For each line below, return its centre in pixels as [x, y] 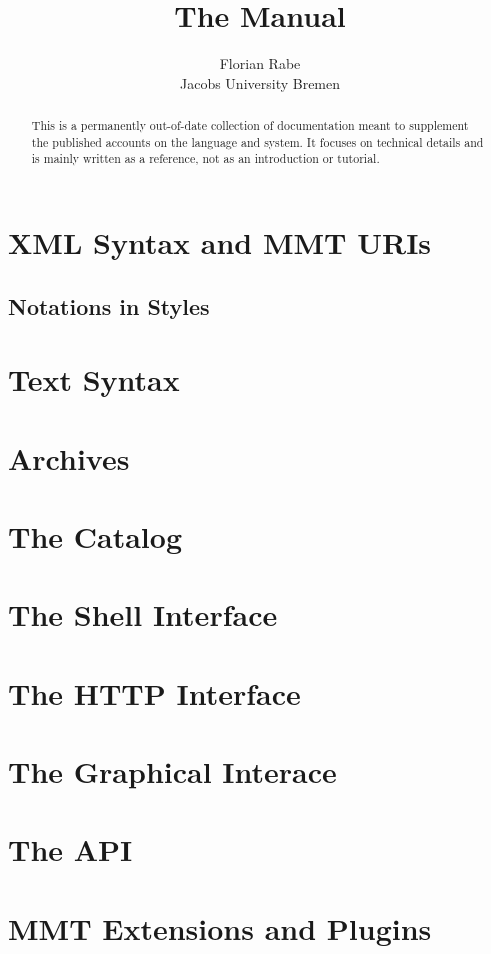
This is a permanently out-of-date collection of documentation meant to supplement [250, 125]
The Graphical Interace [172, 771]
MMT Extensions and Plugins [220, 927]
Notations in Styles [109, 305]
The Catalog [95, 535]
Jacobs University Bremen [260, 82]
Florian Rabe [260, 63]
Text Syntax [94, 379]
